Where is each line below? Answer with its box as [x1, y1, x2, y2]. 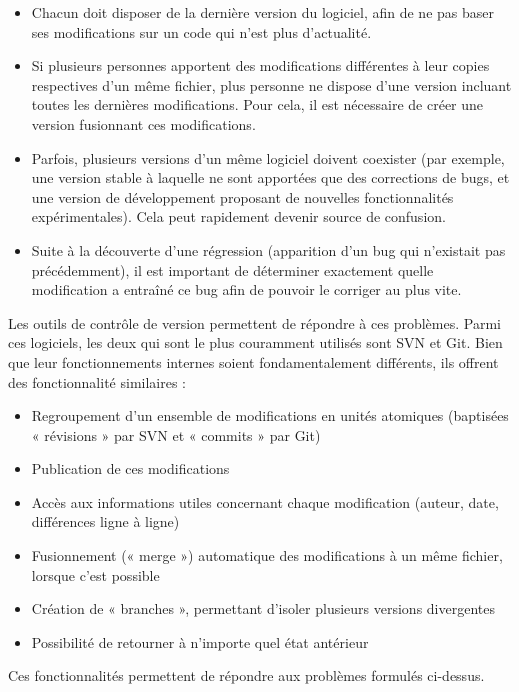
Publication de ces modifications [31, 458, 230, 479]
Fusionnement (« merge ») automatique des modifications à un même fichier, [31, 545, 503, 566]
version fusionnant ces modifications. [31, 113, 256, 134]
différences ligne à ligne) [31, 511, 180, 532]
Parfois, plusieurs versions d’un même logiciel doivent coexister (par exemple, [31, 147, 505, 168]
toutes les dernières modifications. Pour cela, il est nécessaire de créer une [31, 94, 484, 115]
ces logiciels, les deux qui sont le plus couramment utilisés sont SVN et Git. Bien [8, 332, 503, 353]
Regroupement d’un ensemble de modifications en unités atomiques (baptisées [31, 405, 509, 426]
